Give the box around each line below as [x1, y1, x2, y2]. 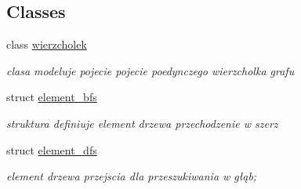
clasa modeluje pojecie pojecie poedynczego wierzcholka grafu [6, 62, 295, 78]
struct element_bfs [6, 89, 97, 105]
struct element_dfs [6, 141, 97, 158]
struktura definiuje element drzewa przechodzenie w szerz [6, 114, 278, 131]
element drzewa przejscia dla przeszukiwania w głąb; [6, 168, 257, 184]
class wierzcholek [6, 36, 87, 53]
